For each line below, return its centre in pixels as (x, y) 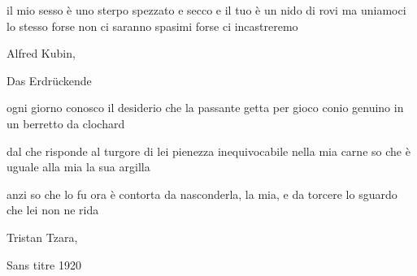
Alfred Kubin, (41, 53)
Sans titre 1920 (44, 264)
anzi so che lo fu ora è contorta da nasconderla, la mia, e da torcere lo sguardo (202, 194)
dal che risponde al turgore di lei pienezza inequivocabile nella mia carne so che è (208, 151)
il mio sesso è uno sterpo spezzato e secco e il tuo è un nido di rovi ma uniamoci (206, 10)
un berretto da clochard (66, 123)
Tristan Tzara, (42, 237)
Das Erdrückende (49, 80)
